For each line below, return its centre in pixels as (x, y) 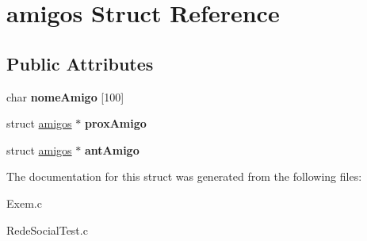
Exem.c (24, 203)
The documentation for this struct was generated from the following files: (184, 176)
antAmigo (112, 149)
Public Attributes (80, 63)
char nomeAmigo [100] (65, 96)
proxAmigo (115, 123)
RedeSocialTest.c (47, 230)
